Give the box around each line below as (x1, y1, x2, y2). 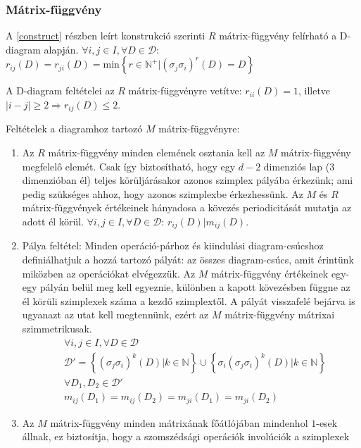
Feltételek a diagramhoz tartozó (6, 121, 143, 136)
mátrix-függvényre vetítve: (128, 83, 242, 98)
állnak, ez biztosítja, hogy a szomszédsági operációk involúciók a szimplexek (22, 429, 350, 444)
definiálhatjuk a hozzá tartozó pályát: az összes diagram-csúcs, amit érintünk (22, 252, 354, 267)
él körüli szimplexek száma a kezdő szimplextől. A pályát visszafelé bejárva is (22, 293, 355, 308)
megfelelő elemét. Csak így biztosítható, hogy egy (22, 158, 236, 173)
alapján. (44, 42, 79, 56)
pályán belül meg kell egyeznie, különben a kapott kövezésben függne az (40, 280, 350, 294)
